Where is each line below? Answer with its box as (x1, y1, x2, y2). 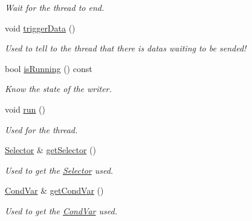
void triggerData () (5, 21, 76, 34)
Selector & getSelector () (5, 143, 96, 156)
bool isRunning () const (5, 62, 92, 74)
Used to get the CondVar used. (5, 204, 117, 217)
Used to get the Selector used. (5, 163, 114, 176)
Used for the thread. (5, 123, 78, 136)
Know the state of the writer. (5, 82, 112, 95)
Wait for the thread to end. (5, 1, 105, 13)
